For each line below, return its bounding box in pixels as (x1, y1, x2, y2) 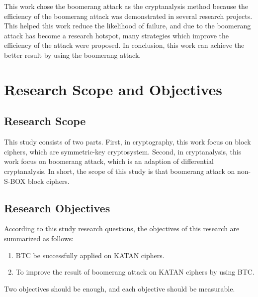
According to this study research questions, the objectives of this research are (4, 223, 240, 234)
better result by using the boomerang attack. (4, 49, 141, 60)
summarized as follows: (4, 233, 74, 243)
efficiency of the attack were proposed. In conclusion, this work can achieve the (4, 40, 245, 50)
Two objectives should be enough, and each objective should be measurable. (4, 283, 235, 294)
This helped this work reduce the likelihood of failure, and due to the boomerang (4, 20, 251, 31)
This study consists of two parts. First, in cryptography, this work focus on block (4, 137, 251, 147)
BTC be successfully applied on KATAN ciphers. (15, 250, 165, 260)
